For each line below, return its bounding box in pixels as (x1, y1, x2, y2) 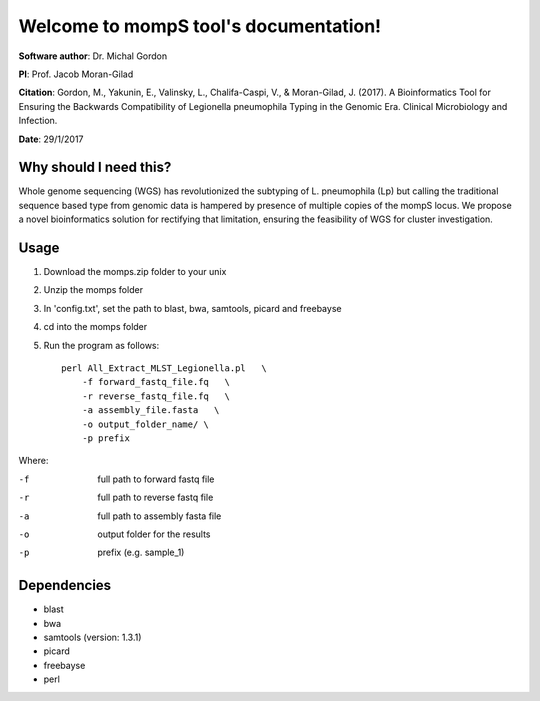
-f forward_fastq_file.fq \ (81, 376, 230, 388)
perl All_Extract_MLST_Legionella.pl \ (61, 363, 267, 374)
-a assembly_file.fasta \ (81, 405, 220, 416)
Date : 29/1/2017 (18, 133, 84, 145)
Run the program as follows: (43, 339, 160, 351)
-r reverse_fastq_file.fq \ (81, 390, 230, 402)
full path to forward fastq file (97, 473, 215, 485)
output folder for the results (97, 528, 211, 540)
